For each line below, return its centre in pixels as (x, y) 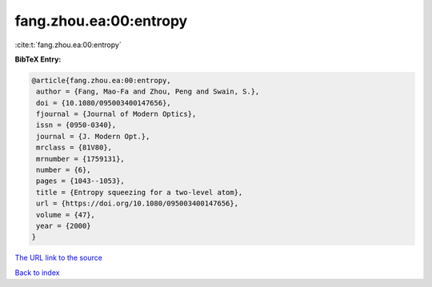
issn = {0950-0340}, (76, 125)
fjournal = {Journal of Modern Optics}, (116, 114)
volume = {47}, (66, 215)
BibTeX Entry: (38, 59)
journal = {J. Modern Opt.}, (93, 136)
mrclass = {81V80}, (74, 147)
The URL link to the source (59, 258)
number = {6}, (64, 170)
